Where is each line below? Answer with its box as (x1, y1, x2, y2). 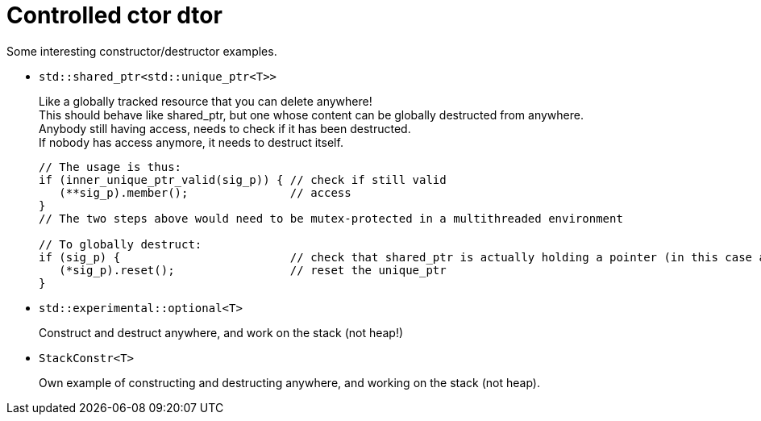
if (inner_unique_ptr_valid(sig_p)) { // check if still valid (39, 173, 447, 186)
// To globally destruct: (39, 237, 202, 251)
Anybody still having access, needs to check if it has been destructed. (39, 121, 411, 135)
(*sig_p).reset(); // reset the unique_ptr (59, 263, 447, 277)
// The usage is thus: (39, 160, 182, 173)
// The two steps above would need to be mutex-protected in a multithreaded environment (39, 211, 623, 225)
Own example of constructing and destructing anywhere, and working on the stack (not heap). (39, 375, 540, 390)
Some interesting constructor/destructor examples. (6, 44, 277, 58)
